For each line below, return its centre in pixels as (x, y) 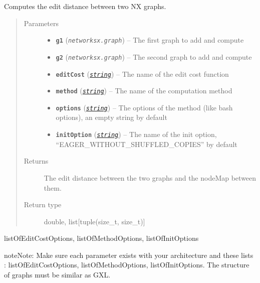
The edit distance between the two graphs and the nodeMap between (150, 177)
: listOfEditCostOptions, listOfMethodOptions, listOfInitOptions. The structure (127, 265)
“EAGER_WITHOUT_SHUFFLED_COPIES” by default (147, 144)
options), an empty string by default (111, 117)
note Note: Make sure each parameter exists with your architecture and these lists (129, 255)
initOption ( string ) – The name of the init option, (136, 134)
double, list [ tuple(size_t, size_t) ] (94, 221)
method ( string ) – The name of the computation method (144, 91)
